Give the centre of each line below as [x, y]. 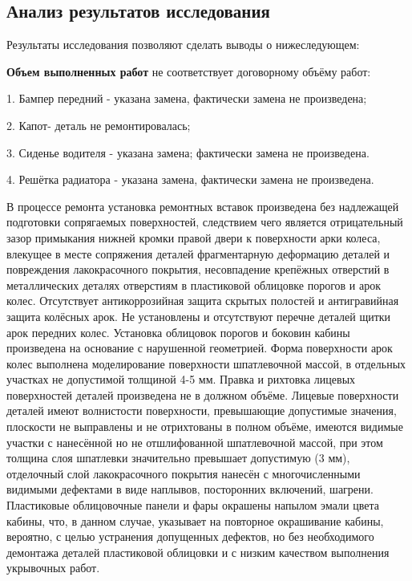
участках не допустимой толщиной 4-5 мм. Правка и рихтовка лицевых [181, 379]
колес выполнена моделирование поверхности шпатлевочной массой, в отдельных [206, 363]
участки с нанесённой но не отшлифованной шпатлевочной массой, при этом [195, 442]
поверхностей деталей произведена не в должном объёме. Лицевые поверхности [203, 394]
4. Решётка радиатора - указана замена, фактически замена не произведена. [190, 179]
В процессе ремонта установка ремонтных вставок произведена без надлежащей [203, 206]
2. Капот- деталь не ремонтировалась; [99, 125]
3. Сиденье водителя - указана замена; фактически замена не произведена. [188, 152]
